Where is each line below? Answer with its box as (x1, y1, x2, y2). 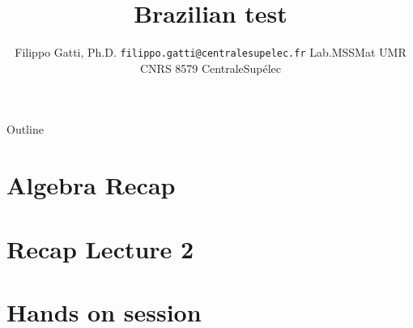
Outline (6, 121, 44, 138)
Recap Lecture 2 (6, 232, 194, 265)
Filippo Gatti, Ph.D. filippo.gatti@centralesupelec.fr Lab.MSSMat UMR (15, 44, 407, 61)
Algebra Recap (6, 168, 176, 202)
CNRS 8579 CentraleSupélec (139, 59, 282, 76)
